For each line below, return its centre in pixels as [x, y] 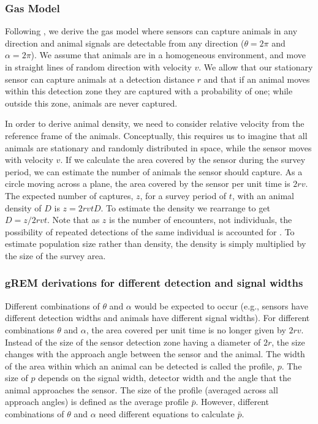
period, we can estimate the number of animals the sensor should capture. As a [154, 171]
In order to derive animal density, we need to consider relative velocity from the [155, 123]
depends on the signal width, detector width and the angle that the [165, 378]
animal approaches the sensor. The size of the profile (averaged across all [142, 389]
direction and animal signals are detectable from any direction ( [125, 43]
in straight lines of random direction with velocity [98, 67]
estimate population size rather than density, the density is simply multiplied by [156, 244]
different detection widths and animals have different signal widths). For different [157, 318]
